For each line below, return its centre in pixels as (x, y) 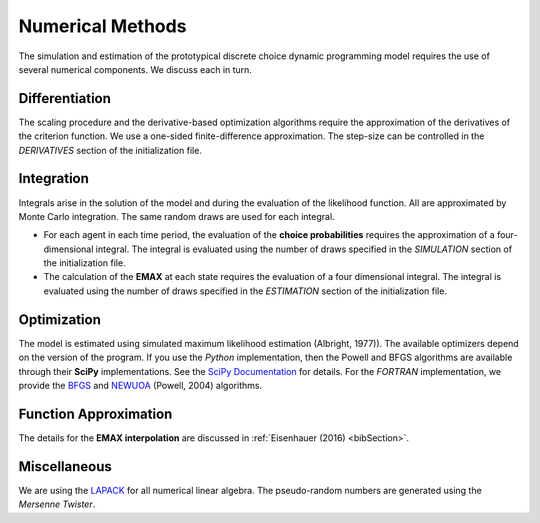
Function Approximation (95, 413)
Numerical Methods (102, 26)
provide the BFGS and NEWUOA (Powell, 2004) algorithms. (140, 385)
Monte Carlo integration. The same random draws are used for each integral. (176, 216)
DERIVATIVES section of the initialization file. (110, 150)
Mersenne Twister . (57, 504)
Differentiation (65, 98)
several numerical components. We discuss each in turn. (135, 69)
